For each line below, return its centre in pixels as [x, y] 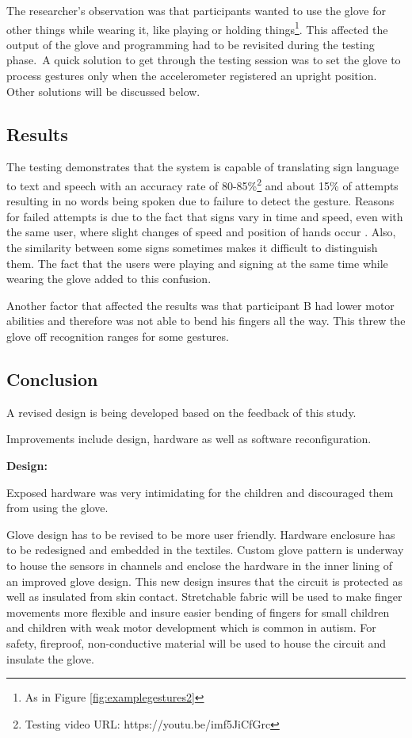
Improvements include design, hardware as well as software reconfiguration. [189, 439]
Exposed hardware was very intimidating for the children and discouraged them [200, 492]
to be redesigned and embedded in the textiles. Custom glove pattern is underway [205, 550]
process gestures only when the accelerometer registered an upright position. [192, 76]
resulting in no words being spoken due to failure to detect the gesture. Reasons [200, 201]
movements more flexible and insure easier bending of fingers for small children [198, 612]
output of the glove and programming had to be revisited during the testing [191, 44]
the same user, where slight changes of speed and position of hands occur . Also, [201, 232]
